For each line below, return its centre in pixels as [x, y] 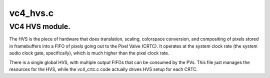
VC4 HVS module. [40, 26]
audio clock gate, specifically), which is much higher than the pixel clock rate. [89, 53]
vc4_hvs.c [31, 13]
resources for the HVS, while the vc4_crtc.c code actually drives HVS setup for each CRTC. [103, 69]
